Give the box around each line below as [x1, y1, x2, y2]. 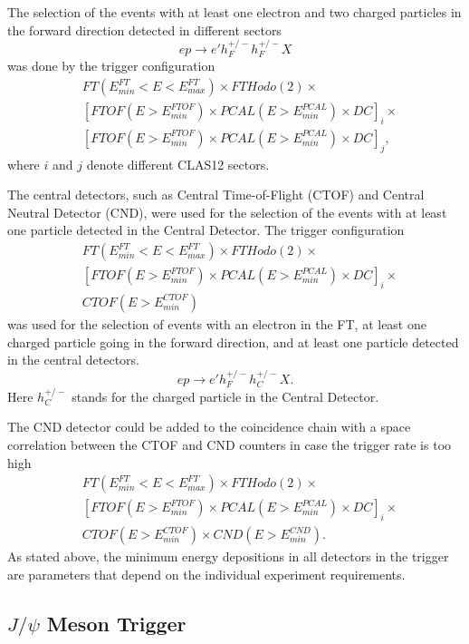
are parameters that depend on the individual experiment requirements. [7, 564, 406, 583]
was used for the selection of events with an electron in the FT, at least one [7, 314, 426, 333]
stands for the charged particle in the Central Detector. [72, 386, 379, 405]
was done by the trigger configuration [7, 56, 215, 75]
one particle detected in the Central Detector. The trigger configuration [7, 220, 405, 239]
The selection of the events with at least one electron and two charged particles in [7, 3, 462, 21]
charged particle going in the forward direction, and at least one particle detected [7, 332, 459, 351]
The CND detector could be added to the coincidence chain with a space [7, 417, 411, 436]
